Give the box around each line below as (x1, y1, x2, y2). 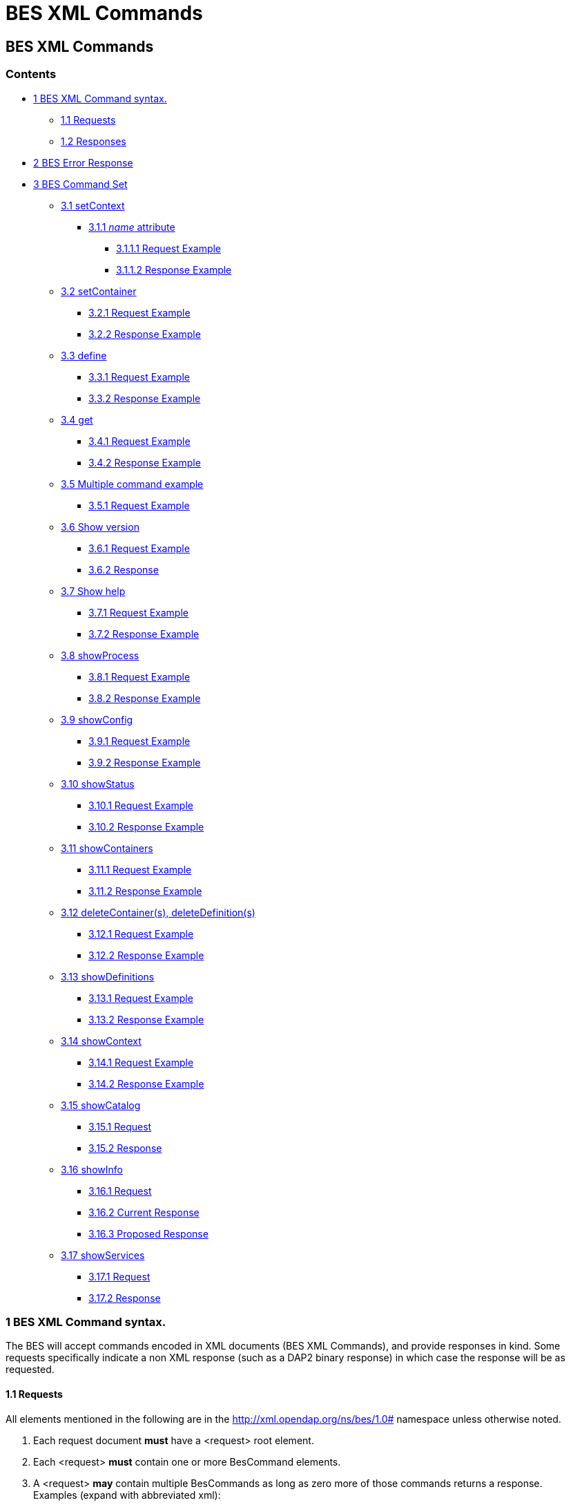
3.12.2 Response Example (88, 949, 204, 961)
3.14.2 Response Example (88, 1077, 204, 1090)
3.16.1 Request (88, 1184, 152, 1197)
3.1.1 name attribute (88, 220, 175, 233)
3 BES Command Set (33, 178, 128, 190)
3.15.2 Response (88, 1142, 162, 1154)
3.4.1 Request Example (88, 435, 191, 447)
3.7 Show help (61, 585, 126, 597)
